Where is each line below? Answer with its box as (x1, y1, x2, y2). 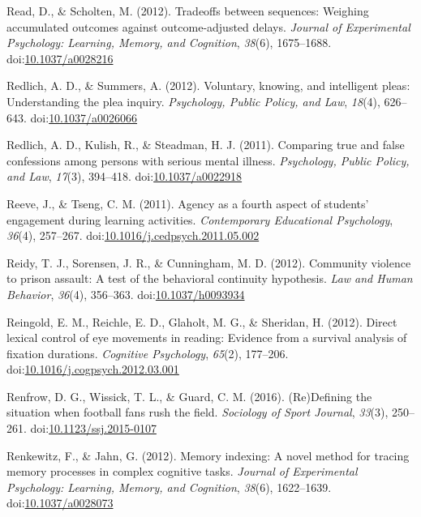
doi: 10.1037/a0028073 (6, 494, 114, 511)
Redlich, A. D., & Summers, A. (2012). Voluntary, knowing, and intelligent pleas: (6, 77, 410, 94)
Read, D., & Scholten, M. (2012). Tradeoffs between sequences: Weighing (6, 2, 369, 19)
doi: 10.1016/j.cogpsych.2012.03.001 (6, 361, 179, 378)
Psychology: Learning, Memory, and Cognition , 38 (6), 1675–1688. (6, 34, 332, 51)
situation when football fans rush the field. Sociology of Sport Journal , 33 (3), (6, 404, 389, 421)
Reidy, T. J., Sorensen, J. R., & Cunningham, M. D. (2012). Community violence (6, 254, 411, 271)
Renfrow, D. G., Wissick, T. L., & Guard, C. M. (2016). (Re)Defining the (6, 387, 372, 404)
